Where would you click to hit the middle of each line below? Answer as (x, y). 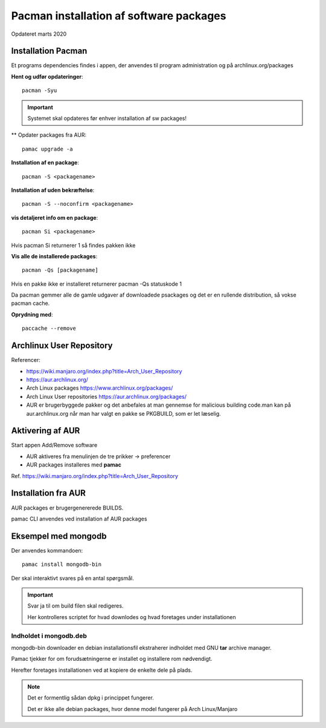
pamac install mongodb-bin (62, 565)
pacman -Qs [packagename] (60, 270)
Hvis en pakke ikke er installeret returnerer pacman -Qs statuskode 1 (97, 284)
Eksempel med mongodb (59, 536)
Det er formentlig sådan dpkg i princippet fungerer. (91, 698)
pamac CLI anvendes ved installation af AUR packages (79, 519)
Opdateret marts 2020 (39, 34)
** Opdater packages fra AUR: (49, 135)
